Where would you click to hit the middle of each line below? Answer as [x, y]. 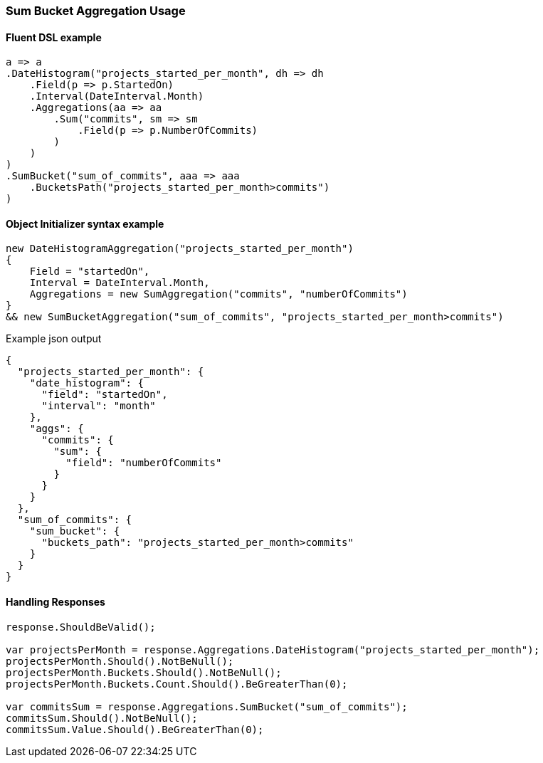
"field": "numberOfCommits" [144, 463]
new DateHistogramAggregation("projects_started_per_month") [180, 249]
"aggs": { [57, 429]
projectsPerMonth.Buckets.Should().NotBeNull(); [144, 672]
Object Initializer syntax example [85, 223]
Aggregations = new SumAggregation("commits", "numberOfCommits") [218, 294]
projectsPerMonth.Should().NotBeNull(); [120, 661]
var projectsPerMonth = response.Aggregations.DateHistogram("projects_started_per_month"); [273, 649]
